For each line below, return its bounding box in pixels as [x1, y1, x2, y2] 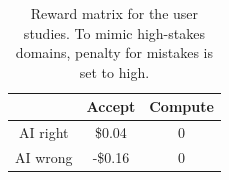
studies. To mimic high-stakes [23, 22, 205, 43]
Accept [86, 96, 136, 117]
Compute [149, 96, 214, 117]
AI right [19, 122, 69, 143]
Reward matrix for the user [30, 3, 199, 23]
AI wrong [15, 147, 73, 168]
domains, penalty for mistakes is [15, 42, 213, 63]
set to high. [79, 61, 150, 82]
